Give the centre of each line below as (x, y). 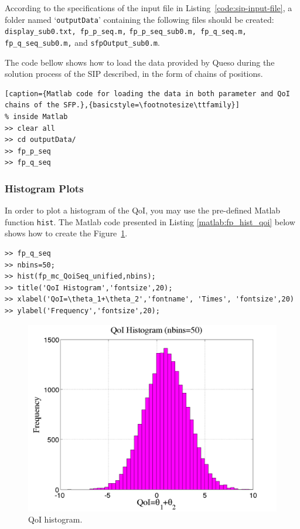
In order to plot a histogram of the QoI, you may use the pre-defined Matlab (143, 210)
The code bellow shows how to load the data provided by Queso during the (140, 62)
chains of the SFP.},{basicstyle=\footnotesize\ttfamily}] (122, 105)
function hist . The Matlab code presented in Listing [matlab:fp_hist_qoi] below (150, 221)
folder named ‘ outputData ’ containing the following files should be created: (139, 19)
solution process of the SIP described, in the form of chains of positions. (134, 74)
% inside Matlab (36, 116)
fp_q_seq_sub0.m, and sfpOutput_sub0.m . (82, 42)
